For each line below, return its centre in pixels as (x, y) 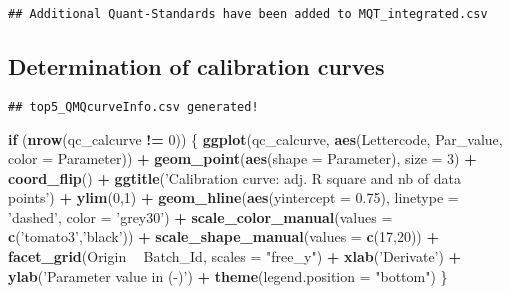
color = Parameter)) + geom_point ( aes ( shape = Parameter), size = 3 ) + (242, 158)
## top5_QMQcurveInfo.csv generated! (133, 106)
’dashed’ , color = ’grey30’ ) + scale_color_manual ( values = (200, 216)
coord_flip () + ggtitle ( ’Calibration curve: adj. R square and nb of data (234, 177)
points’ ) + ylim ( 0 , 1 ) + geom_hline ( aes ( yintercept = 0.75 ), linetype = (233, 197)
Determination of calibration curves (196, 66)
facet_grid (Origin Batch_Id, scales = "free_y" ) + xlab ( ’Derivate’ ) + (235, 256)
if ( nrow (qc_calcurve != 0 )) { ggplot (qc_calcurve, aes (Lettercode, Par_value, (255, 138)
